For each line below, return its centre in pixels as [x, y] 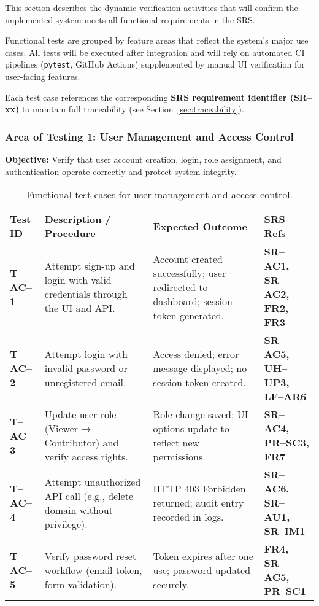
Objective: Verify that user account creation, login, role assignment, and [143, 159]
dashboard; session [193, 301]
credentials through [86, 294]
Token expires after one [203, 556]
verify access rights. [86, 457]
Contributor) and [82, 443]
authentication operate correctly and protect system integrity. [121, 171]
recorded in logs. [188, 517]
